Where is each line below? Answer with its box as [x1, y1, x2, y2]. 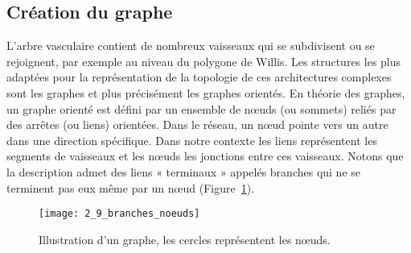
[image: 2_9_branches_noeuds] [39, 208, 200, 220]
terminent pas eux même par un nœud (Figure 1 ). [6, 179, 255, 196]
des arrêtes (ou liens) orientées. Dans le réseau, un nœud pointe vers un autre [6, 116, 388, 133]
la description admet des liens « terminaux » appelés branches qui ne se [6, 163, 361, 180]
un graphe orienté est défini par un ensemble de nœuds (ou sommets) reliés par [6, 100, 397, 117]
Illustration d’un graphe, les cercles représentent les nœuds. [39, 230, 331, 247]
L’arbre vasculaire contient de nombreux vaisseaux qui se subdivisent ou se [6, 37, 375, 54]
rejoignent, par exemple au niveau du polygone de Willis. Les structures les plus [6, 52, 401, 69]
